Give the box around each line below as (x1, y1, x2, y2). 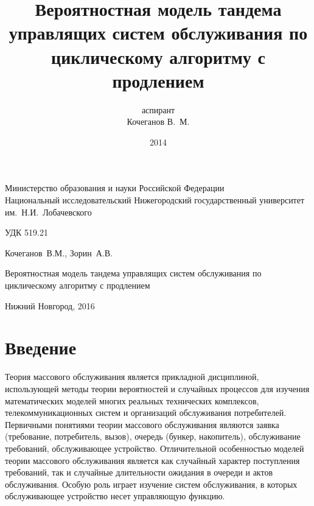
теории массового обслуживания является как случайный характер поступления (5, 454, 300, 466)
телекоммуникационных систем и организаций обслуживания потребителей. (5, 406, 287, 419)
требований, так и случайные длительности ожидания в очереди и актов (5, 466, 273, 479)
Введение (5, 335, 77, 360)
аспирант (141, 103, 175, 116)
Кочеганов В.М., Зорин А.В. (5, 246, 113, 259)
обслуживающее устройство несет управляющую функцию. (5, 490, 225, 502)
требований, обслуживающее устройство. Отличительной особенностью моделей (5, 441, 304, 454)
